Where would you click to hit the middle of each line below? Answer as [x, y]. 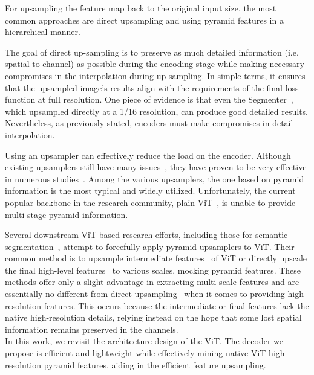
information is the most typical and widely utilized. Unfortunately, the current [150, 191]
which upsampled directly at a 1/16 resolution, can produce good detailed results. [156, 111]
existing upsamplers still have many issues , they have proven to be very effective [156, 167]
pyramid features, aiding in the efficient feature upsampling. [155, 364]
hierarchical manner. [43, 32]
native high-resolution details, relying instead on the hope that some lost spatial [153, 317]
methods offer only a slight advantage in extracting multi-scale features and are [152, 282]
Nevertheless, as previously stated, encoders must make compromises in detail [149, 123]
